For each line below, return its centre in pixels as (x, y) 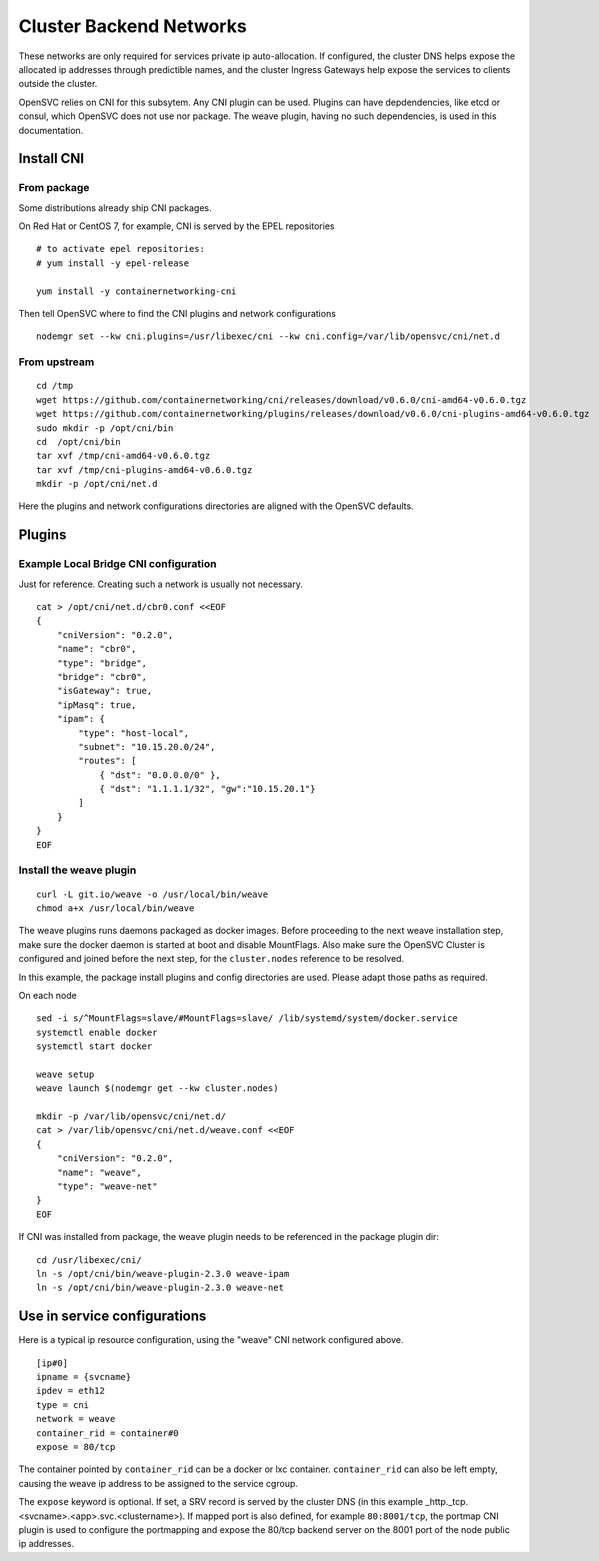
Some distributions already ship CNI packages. (115, 207)
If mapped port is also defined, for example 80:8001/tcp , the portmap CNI (342, 1516)
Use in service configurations (112, 1316)
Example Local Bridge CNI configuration (117, 564)
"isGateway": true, (104, 691)
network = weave (76, 1419)
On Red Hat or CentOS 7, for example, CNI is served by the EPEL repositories (176, 226)
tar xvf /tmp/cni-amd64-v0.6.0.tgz (123, 456)
